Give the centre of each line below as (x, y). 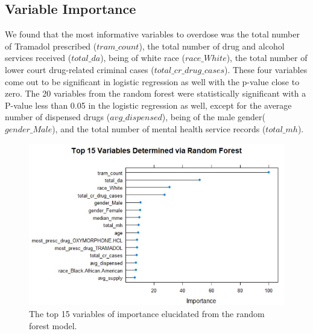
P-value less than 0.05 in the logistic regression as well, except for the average (148, 105)
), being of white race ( (143, 58)
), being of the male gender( (213, 117)
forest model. (53, 325)
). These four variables (266, 69)
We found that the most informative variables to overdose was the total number (152, 34)
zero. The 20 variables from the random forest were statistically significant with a (156, 93)
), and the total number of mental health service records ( (159, 128)
